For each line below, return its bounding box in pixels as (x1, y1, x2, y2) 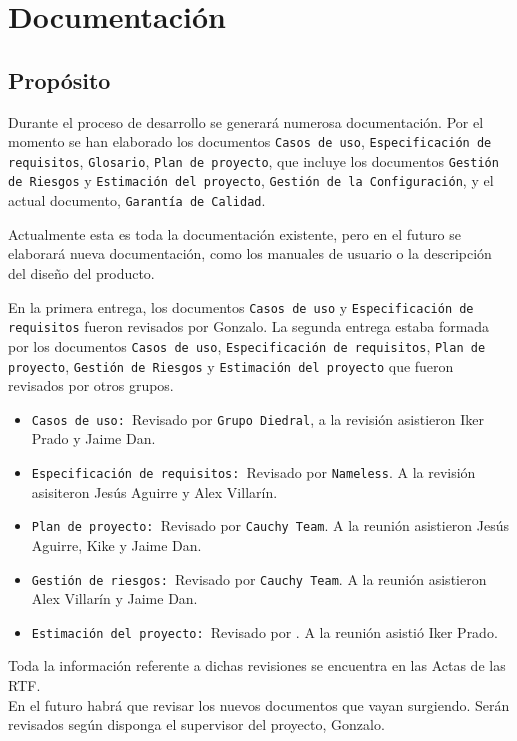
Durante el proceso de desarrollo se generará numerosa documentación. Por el (8, 111, 484, 132)
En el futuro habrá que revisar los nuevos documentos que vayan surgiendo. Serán (8, 694, 510, 715)
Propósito (8, 64, 111, 95)
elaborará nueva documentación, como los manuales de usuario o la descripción (8, 243, 492, 264)
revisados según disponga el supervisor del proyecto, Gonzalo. (8, 714, 385, 735)
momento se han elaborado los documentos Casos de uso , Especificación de (8, 131, 492, 152)
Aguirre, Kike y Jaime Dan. (31, 534, 202, 555)
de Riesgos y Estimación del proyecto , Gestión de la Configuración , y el (8, 170, 494, 191)
